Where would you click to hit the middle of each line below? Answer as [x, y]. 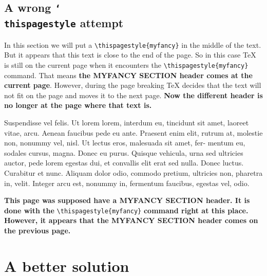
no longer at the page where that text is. [78, 105]
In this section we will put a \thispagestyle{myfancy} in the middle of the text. [133, 44]
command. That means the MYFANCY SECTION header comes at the [128, 75]
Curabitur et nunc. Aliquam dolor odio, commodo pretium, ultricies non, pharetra [133, 173]
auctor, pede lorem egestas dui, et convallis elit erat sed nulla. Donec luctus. [124, 163]
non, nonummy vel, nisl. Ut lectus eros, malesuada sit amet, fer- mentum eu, [125, 143]
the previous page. [37, 231]
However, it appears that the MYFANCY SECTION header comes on [131, 220]
